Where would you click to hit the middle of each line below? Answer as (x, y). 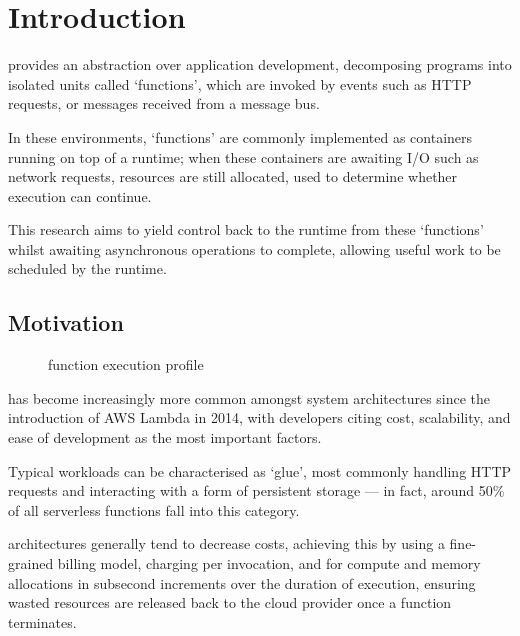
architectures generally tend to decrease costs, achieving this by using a (226, 543)
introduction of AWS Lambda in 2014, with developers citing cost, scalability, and (259, 417)
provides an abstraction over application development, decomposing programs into (260, 64)
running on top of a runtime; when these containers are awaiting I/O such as (243, 156)
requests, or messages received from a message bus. (164, 103)
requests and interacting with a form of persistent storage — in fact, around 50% (256, 490)
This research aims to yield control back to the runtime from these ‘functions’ (246, 229)
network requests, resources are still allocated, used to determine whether (233, 176)
